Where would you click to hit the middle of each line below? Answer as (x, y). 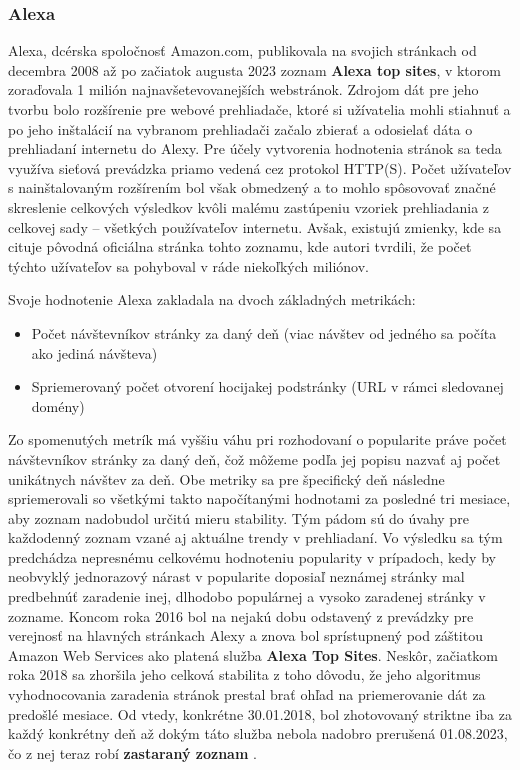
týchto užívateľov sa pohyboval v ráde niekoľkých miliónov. (189, 265)
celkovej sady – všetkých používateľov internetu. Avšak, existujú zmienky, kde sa (255, 226)
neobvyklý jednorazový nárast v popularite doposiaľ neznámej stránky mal (236, 576)
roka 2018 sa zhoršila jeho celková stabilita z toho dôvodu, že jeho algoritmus (244, 674)
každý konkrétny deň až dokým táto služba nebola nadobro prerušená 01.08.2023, (258, 733)
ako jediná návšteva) (94, 352)
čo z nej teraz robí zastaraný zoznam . (132, 752)
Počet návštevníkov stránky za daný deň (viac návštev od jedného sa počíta (264, 332)
